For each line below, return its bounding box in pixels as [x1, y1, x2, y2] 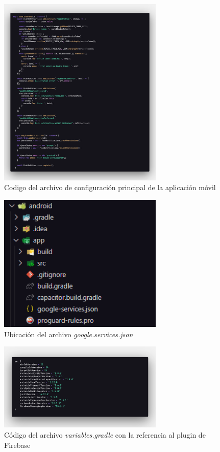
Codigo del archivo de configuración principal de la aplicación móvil [4, 182, 216, 193]
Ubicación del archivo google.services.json [4, 328, 133, 339]
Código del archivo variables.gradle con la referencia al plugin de [4, 429, 206, 440]
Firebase [4, 439, 31, 450]
